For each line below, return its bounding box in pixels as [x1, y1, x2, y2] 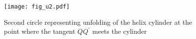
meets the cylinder [92, 26, 147, 36]
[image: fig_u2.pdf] [4, 3, 70, 10]
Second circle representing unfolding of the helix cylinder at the [4, 17, 192, 27]
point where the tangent [4, 26, 75, 36]
